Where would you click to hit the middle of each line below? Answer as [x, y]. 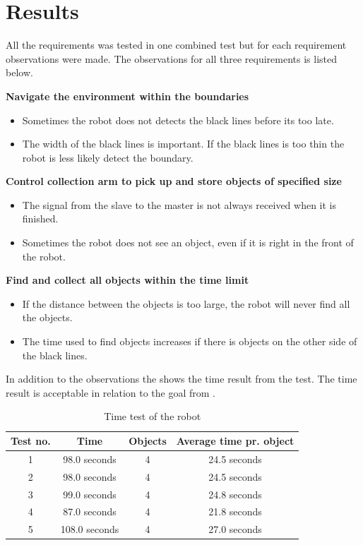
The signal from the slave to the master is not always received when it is [179, 204]
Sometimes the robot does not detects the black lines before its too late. [178, 120]
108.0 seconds [90, 529]
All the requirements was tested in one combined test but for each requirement [176, 45]
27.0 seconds [235, 529]
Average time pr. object [235, 441]
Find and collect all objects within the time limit [127, 280]
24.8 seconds [235, 494]
